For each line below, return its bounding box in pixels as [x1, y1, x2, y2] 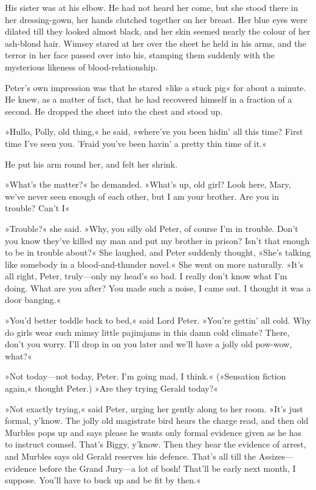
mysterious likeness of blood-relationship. [5, 60, 158, 73]
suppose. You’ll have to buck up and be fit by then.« [5, 474, 201, 486]
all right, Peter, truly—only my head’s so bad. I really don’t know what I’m [5, 270, 287, 282]
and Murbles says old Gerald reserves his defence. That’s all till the [5, 450, 256, 462]
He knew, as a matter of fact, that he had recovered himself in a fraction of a [5, 93, 292, 106]
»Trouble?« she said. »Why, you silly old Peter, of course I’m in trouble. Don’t [5, 222, 298, 234]
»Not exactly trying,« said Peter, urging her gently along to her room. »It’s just [5, 402, 303, 415]
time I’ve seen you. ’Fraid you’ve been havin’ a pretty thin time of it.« [5, 137, 267, 149]
